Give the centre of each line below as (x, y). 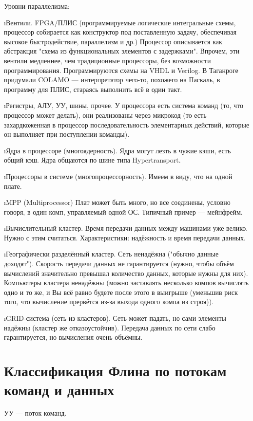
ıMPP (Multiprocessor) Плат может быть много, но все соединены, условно (117, 202)
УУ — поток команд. (35, 413)
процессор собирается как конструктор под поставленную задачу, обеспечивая (120, 32)
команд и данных (59, 390)
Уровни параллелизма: (37, 6)
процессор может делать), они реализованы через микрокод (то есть (105, 115)
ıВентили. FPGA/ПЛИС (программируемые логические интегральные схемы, (120, 22)
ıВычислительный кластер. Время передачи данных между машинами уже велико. (126, 228)
